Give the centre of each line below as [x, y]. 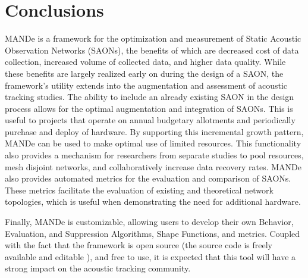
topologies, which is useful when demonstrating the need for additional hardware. [153, 202]
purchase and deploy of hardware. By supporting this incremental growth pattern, [154, 131]
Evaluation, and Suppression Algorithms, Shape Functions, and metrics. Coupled [153, 233]
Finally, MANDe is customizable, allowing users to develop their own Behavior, [149, 222]
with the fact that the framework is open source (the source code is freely [139, 245]
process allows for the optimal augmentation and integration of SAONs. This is [149, 108]
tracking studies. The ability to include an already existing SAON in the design [150, 97]
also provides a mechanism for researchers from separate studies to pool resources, [154, 155]
